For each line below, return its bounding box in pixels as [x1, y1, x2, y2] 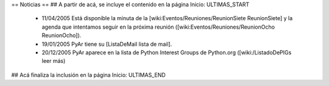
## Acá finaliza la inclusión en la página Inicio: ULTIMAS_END [11, 71, 166, 79]
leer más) [41, 57, 66, 65]
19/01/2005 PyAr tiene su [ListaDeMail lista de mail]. [41, 40, 172, 48]
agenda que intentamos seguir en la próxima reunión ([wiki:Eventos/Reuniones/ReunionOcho [41, 23, 275, 30]
